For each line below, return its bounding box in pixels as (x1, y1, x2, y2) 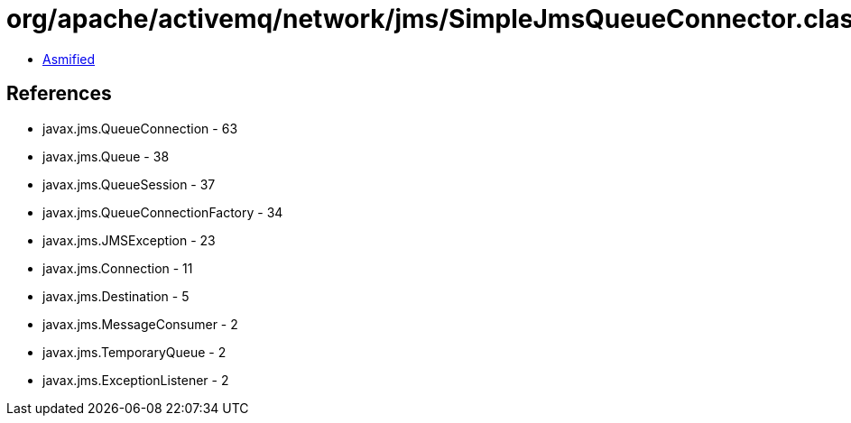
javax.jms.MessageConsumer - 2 (42, 316, 238, 332)
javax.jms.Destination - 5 (42, 288, 190, 304)
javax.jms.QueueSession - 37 (42, 176, 216, 192)
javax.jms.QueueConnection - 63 (42, 120, 238, 136)
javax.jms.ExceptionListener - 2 (42, 372, 229, 388)
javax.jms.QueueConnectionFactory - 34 (42, 204, 283, 220)
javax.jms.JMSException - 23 (42, 232, 216, 248)
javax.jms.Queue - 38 (42, 148, 170, 164)
